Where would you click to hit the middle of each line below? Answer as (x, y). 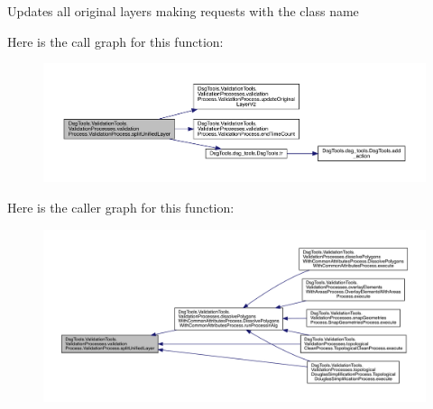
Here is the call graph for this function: (115, 41)
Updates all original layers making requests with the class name (183, 11)
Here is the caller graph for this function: (121, 207)
